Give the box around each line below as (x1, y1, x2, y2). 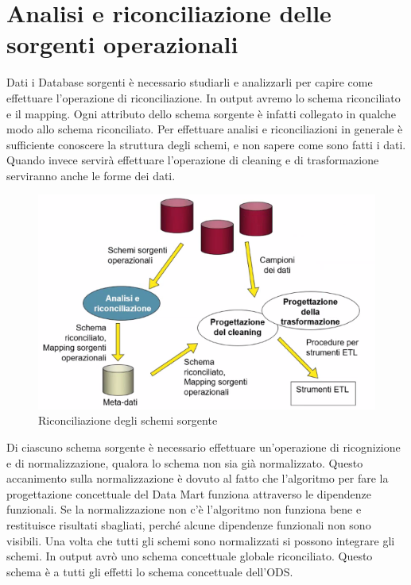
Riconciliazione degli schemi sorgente (38, 412, 218, 429)
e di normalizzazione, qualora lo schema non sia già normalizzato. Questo (6, 454, 363, 471)
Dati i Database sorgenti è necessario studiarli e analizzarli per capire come (6, 74, 373, 90)
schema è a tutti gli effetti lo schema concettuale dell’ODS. (6, 563, 293, 579)
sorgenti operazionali (6, 28, 238, 60)
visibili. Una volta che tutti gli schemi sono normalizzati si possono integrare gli (6, 532, 395, 548)
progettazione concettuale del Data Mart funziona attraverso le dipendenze (6, 485, 371, 502)
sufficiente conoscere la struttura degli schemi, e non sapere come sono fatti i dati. (6, 136, 406, 152)
